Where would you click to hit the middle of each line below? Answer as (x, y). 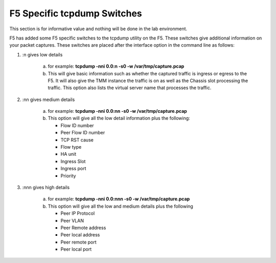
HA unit (68, 154)
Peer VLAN (72, 220)
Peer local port (76, 249)
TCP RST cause (77, 140)
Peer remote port (78, 242)
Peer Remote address (83, 228)
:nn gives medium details (49, 99)
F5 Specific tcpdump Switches (76, 13)
